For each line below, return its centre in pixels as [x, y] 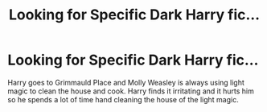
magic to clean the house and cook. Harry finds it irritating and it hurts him [131, 91]
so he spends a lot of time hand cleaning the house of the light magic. [123, 99]
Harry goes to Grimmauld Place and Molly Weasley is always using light [126, 82]
